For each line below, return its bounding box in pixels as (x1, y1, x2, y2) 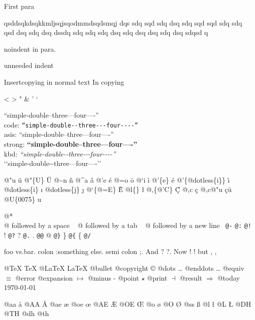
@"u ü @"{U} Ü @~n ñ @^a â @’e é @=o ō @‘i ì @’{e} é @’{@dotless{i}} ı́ (4, 174, 230, 185)
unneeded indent (4, 60, 54, 70)
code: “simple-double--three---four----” (4, 119, 138, 129)
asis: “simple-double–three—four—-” (4, 129, 114, 139)
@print (147, 272, 167, 283)
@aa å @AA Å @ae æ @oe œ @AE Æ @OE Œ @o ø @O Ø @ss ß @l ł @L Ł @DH (4, 298, 251, 309)
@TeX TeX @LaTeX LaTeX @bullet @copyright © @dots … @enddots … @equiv (4, 263, 245, 273)
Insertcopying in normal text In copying (4, 76, 125, 87)
